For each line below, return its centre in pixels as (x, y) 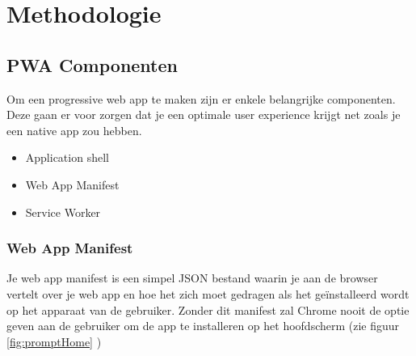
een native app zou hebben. (74, 130)
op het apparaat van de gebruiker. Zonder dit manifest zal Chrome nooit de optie (208, 309)
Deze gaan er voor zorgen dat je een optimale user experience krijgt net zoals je (204, 114)
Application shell (67, 157)
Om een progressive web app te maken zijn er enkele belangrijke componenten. (201, 98)
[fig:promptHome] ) (54, 341)
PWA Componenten (92, 64)
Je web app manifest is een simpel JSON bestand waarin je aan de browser (192, 278)
